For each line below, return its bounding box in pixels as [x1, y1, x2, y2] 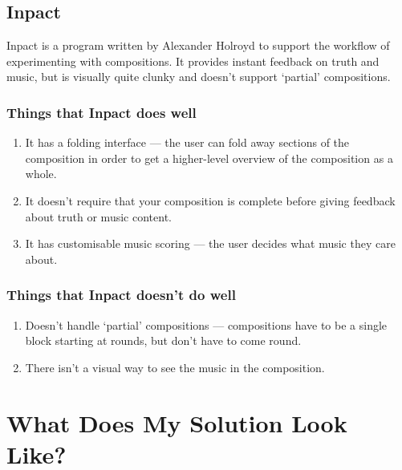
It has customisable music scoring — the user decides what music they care [25, 235, 396, 252]
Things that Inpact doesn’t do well [6, 285, 236, 305]
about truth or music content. [25, 208, 172, 225]
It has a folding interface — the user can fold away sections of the [25, 134, 350, 151]
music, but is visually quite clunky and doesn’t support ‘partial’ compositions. [6, 68, 391, 85]
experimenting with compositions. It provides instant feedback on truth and [6, 52, 380, 69]
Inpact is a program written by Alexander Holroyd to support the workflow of [6, 37, 390, 54]
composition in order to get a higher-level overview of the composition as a [25, 149, 393, 166]
